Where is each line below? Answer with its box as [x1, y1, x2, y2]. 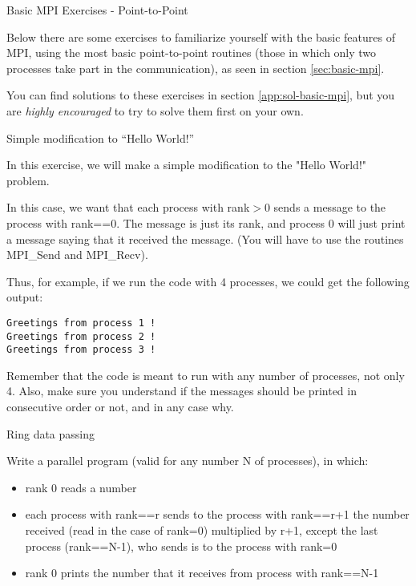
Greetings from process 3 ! [6, 344, 156, 356]
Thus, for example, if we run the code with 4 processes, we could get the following [6, 273, 410, 289]
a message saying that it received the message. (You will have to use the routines [6, 230, 404, 247]
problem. [6, 172, 50, 188]
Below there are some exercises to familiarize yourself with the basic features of [6, 28, 395, 45]
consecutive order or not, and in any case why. [6, 398, 234, 415]
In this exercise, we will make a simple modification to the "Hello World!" [6, 156, 367, 173]
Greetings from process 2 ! [6, 330, 156, 342]
